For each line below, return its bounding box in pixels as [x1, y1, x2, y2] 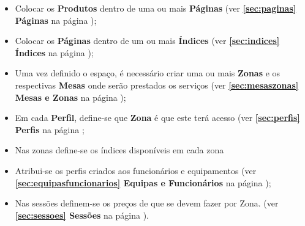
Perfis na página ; [15, 123, 85, 136]
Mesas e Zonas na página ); [15, 90, 126, 103]
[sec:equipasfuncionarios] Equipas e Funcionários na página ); [15, 176, 271, 189]
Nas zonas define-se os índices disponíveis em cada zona [15, 144, 224, 156]
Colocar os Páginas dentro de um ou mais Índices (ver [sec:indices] [15, 34, 280, 47]
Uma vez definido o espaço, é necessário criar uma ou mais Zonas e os [15, 67, 281, 79]
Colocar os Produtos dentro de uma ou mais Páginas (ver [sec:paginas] [15, 2, 296, 14]
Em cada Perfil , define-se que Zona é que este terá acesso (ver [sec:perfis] [15, 111, 300, 124]
